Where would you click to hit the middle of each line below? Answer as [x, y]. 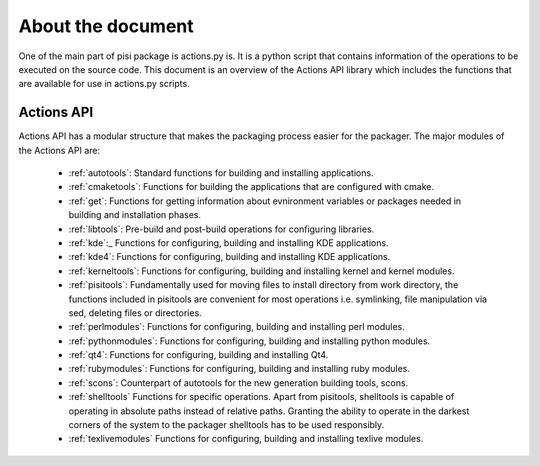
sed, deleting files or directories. [135, 312]
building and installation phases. [135, 215]
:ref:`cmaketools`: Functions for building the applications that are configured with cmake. [251, 187]
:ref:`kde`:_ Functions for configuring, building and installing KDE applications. [228, 242]
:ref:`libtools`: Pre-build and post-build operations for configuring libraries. [221, 229]
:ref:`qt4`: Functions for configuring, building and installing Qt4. [198, 355]
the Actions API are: [59, 150]
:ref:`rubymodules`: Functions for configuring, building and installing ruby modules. [239, 369]
